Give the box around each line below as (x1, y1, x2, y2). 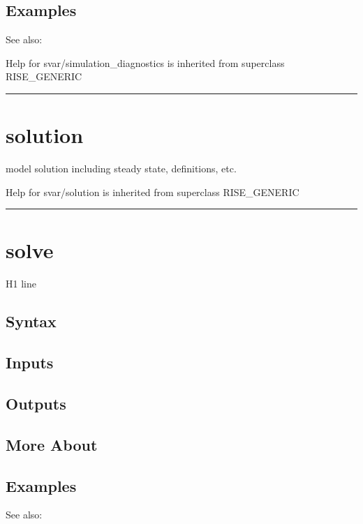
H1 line (6, 276, 36, 291)
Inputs (6, 352, 54, 373)
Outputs (6, 392, 66, 414)
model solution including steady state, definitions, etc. (6, 161, 237, 176)
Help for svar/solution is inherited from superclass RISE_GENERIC (6, 184, 299, 199)
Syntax (6, 310, 57, 332)
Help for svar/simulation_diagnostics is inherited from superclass (6, 55, 285, 70)
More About (6, 433, 98, 455)
